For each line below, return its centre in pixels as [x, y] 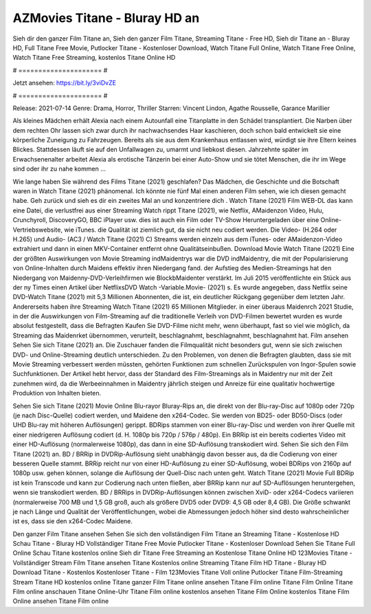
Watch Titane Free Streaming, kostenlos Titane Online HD [94, 58]
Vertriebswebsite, [38, 230]
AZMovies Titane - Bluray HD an [106, 18]
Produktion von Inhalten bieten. [57, 393]
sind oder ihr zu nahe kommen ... [59, 169]
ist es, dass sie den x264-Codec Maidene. [73, 521]
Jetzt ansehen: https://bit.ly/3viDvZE [65, 83]
